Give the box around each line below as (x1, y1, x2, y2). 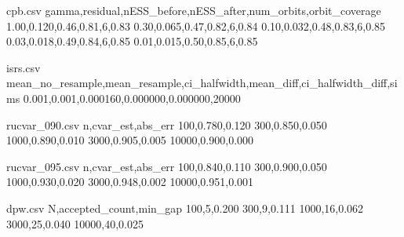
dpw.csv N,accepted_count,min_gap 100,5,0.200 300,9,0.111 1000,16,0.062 (6, 199, 364, 216)
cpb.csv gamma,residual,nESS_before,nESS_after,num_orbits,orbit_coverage (6, 2, 381, 18)
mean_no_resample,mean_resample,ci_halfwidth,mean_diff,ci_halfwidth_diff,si (6, 75, 398, 91)
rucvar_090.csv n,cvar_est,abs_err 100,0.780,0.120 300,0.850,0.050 (6, 116, 327, 133)
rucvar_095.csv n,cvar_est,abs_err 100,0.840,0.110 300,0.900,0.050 (6, 158, 327, 174)
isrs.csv (6, 59, 41, 75)
